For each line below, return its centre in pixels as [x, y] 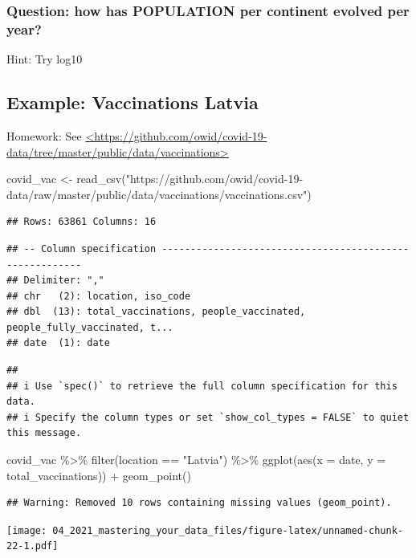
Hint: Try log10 [45, 59]
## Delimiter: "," [55, 281]
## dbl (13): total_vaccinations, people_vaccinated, [156, 312]
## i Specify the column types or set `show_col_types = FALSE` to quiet [208, 417]
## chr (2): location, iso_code [99, 296]
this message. [44, 433]
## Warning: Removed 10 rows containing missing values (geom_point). [199, 503]
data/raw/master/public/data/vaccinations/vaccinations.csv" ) [159, 194]
